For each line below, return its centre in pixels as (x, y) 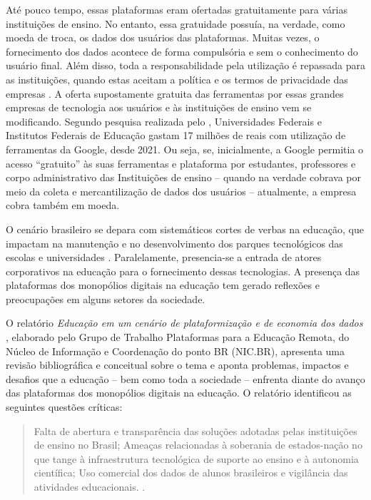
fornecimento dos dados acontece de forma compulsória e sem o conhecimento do (182, 51)
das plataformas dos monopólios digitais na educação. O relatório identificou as (179, 393)
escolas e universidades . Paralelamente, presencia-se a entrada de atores (164, 257)
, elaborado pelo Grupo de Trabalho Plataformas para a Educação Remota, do (178, 337)
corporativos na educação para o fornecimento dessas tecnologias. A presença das (183, 271)
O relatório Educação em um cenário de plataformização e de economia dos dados (184, 323)
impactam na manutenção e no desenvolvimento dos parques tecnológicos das (174, 243)
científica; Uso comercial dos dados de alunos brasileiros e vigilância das (191, 473)
